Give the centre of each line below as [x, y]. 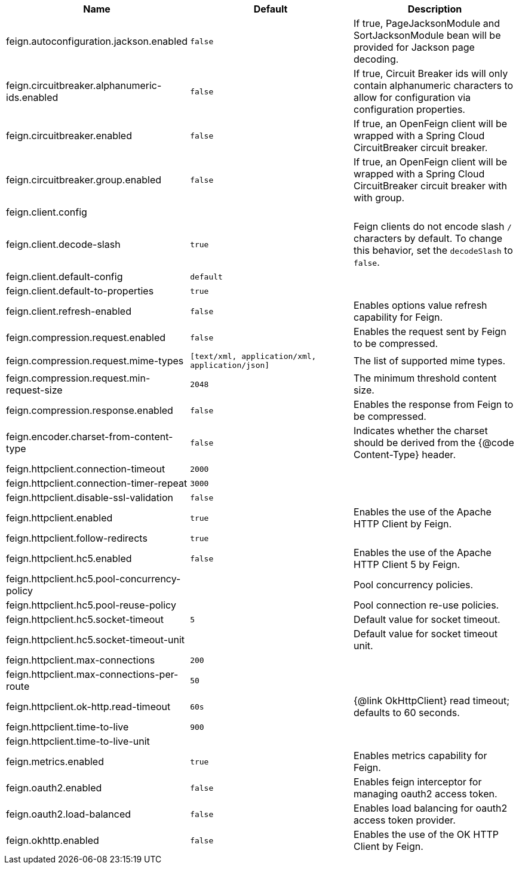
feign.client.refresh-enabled [69, 311]
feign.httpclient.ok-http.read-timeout [88, 707]
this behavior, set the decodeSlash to [433, 250]
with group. [379, 198]
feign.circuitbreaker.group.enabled [84, 180]
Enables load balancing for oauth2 [431, 808]
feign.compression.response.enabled [90, 410]
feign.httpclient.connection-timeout [86, 469]
